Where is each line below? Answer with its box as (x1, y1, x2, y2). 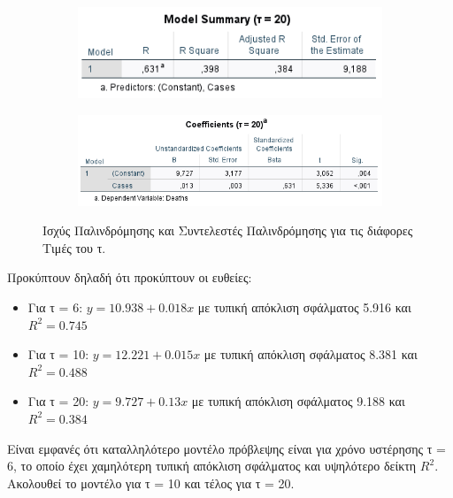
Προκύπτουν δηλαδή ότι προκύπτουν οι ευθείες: (7, 268, 252, 287)
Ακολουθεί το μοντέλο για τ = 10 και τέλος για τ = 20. (7, 473, 295, 492)
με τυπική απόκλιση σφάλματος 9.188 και (191, 392, 405, 410)
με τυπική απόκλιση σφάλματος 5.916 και (197, 297, 411, 316)
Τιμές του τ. (42, 238, 106, 257)
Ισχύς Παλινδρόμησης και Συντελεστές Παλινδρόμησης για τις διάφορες (42, 221, 413, 240)
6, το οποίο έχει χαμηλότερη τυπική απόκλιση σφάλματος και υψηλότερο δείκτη (7, 456, 417, 475)
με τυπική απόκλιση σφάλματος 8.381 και (203, 345, 418, 364)
